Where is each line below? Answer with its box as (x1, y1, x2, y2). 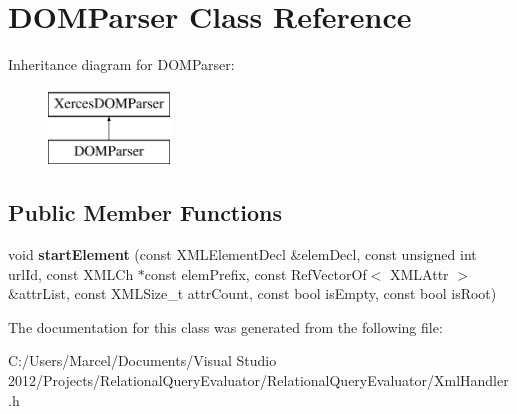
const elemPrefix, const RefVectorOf (144, 263, 367, 284)
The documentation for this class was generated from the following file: (8, 316, 443, 337)
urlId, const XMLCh (8, 263, 134, 284)
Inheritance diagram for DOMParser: (8, 54, 235, 75)
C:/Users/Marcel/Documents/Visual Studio (8, 350, 277, 371)
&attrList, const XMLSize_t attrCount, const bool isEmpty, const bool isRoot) (8, 283, 497, 304)
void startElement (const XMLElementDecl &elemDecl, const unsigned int (8, 244, 477, 265)
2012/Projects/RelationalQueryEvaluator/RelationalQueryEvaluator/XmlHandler (8, 370, 509, 391)
